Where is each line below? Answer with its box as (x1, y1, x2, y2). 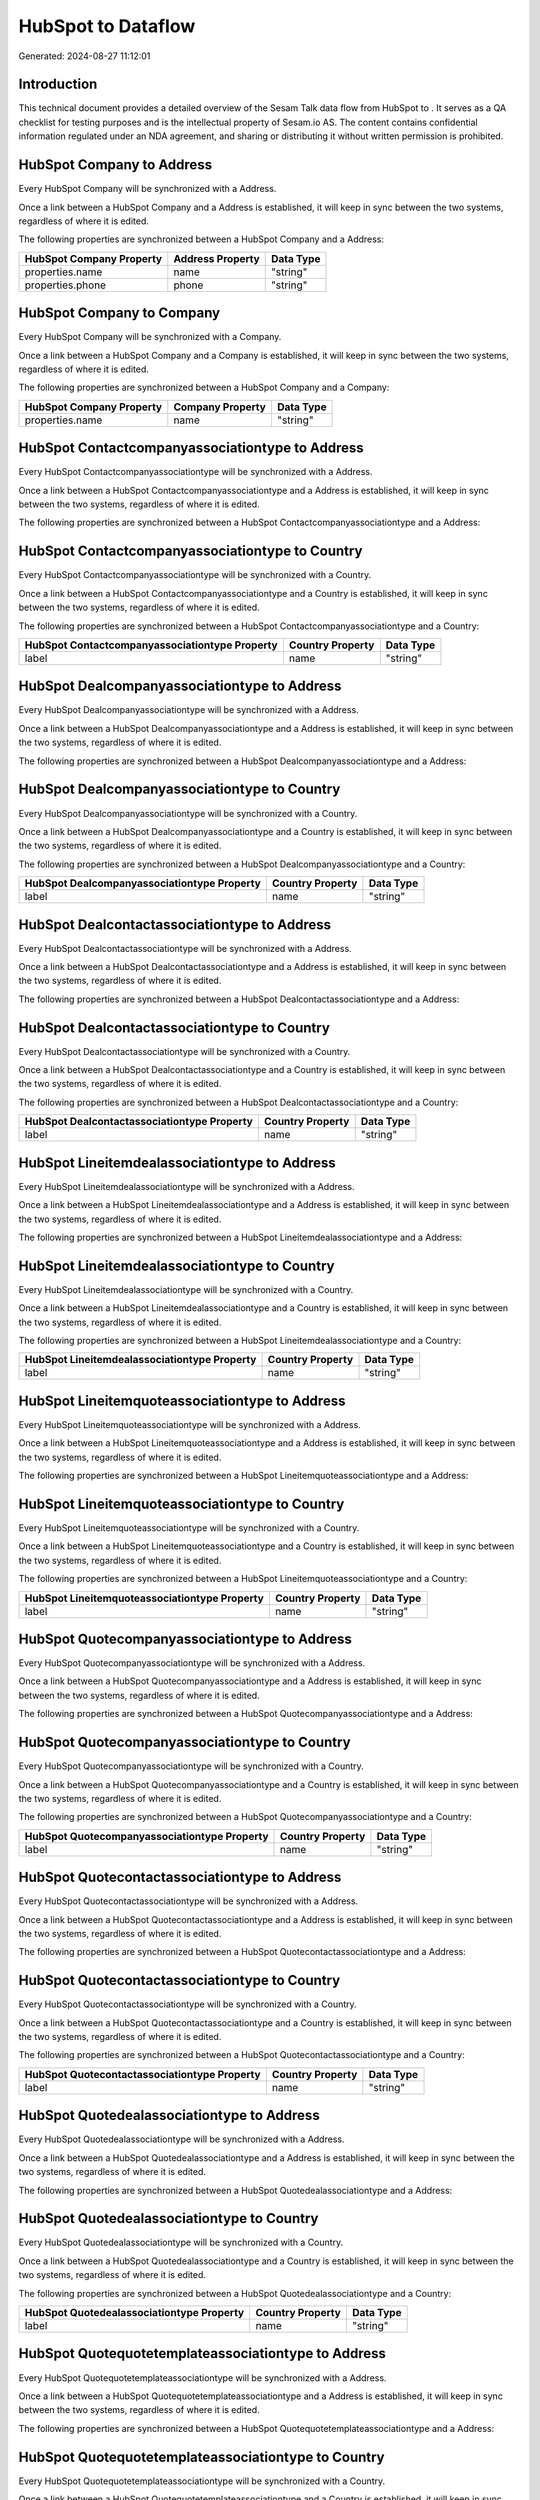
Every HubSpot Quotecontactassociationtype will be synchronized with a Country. (18, 1998, 357, 2010)
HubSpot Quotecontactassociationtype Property (24, 2067, 261, 2081)
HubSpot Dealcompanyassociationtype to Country (18, 781, 341, 798)
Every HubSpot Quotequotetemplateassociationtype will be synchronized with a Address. (18, 2371, 387, 2384)
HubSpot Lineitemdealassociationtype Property (24, 1353, 257, 1367)
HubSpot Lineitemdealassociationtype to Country (18, 1257, 335, 1274)
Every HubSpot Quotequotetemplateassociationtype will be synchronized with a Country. (18, 2475, 386, 2487)
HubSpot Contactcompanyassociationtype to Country (18, 543, 363, 560)
